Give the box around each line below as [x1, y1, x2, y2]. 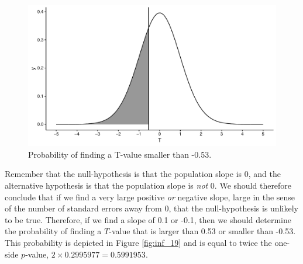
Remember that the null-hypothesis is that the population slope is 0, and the [5, 168, 281, 180]
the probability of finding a [5, 225, 102, 237]
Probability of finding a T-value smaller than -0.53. [28, 148, 212, 160]
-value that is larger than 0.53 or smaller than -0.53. [109, 225, 296, 237]
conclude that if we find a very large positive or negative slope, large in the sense [5, 190, 295, 203]
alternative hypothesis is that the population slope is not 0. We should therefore [5, 179, 292, 191]
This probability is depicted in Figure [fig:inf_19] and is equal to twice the [5, 236, 272, 248]
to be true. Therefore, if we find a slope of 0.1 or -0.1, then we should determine [5, 213, 291, 225]
